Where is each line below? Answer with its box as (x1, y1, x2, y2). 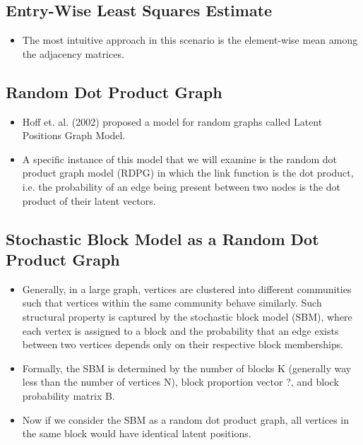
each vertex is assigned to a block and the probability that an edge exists (22, 323, 339, 338)
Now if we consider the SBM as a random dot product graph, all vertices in (22, 412, 350, 427)
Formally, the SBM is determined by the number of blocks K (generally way (22, 360, 352, 375)
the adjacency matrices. (22, 46, 124, 61)
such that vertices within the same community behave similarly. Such (22, 295, 322, 310)
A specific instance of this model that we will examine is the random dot (22, 151, 337, 166)
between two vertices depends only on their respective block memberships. (22, 337, 344, 352)
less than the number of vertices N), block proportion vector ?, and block (22, 374, 339, 389)
